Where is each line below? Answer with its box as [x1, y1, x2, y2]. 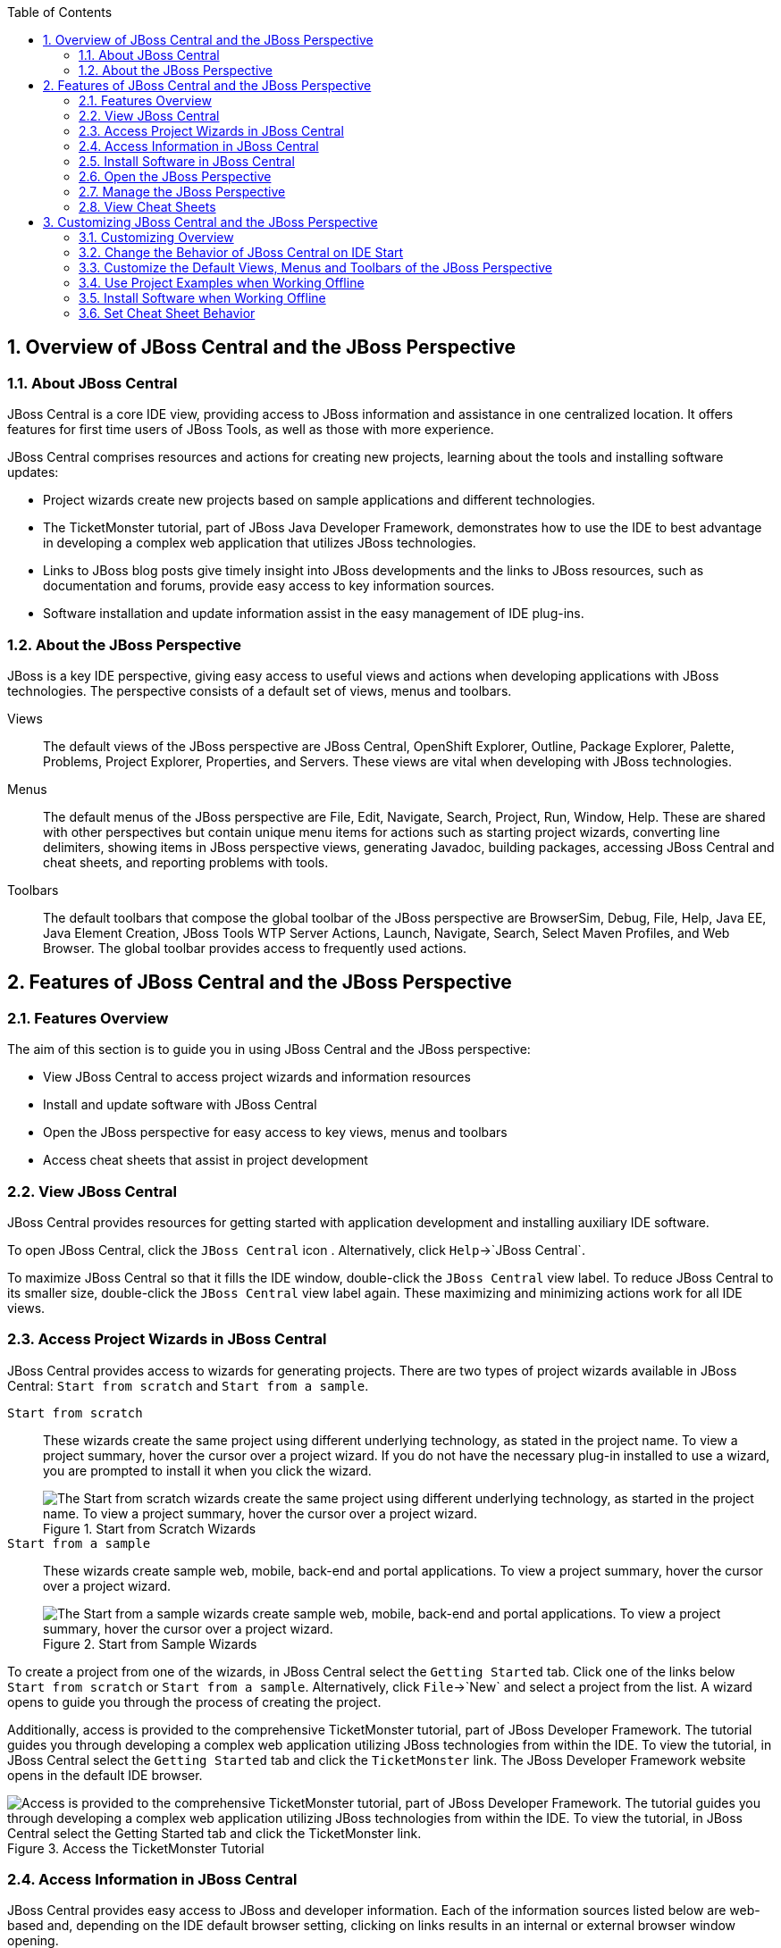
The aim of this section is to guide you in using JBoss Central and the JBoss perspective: [7, 1041, 531, 1058]
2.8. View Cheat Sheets [79, 199, 216, 214]
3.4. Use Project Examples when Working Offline [79, 275, 365, 290]
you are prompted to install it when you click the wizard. [43, 1462, 372, 1478]
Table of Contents [7, 4, 113, 20]
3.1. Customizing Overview [79, 230, 234, 245]
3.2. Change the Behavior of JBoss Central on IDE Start [79, 245, 404, 260]
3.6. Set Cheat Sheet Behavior [79, 305, 256, 321]
